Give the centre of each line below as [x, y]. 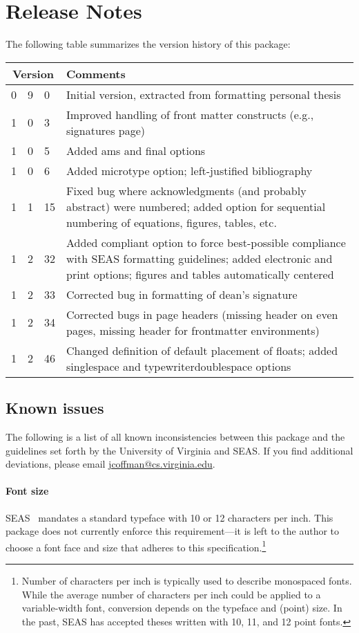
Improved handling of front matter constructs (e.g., [190, 114]
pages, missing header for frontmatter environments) [193, 330]
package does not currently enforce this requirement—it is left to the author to [173, 531]
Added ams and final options [136, 150]
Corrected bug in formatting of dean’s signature [182, 294]
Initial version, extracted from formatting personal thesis [204, 94]
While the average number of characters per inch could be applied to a [171, 594]
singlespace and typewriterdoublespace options [179, 366]
